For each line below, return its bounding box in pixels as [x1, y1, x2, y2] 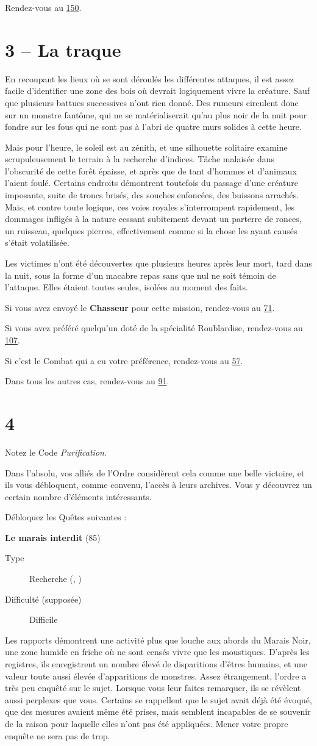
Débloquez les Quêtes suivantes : [5, 511, 127, 523]
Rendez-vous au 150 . [5, 1, 82, 13]
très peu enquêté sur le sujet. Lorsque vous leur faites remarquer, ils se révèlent [5, 681, 301, 694]
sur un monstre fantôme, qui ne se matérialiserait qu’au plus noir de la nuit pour [5, 108, 307, 121]
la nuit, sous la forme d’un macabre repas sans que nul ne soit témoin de [5, 268, 276, 281]
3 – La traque [5, 37, 121, 62]
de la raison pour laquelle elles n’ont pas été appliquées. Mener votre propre [5, 717, 288, 730]
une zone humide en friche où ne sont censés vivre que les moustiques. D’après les [5, 645, 310, 658]
